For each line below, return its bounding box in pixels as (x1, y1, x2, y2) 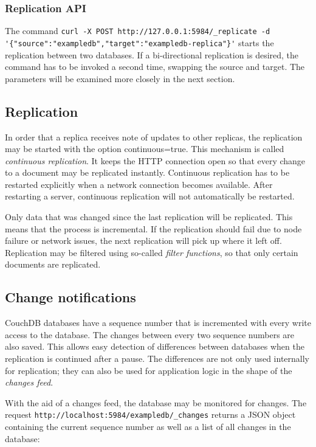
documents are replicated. (5, 258, 101, 271)
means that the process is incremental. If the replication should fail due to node (5, 222, 302, 235)
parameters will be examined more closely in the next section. (5, 72, 235, 85)
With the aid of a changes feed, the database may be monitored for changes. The (5, 396, 307, 409)
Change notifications (5, 288, 136, 307)
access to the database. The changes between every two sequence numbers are (5, 328, 295, 341)
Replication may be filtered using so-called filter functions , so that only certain (5, 246, 298, 258)
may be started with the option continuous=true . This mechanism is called (5, 142, 284, 155)
